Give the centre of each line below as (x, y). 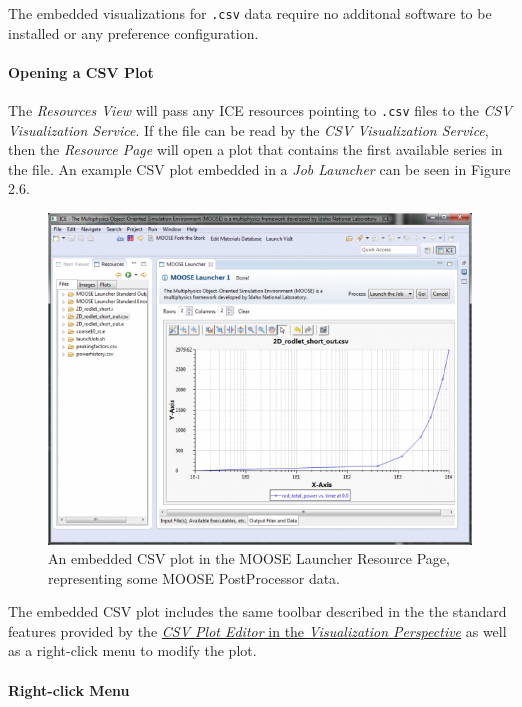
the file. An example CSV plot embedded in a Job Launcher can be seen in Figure (259, 168)
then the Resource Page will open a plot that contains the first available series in (255, 149)
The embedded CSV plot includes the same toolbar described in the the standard (257, 611)
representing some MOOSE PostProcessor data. (194, 577)
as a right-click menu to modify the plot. (132, 650)
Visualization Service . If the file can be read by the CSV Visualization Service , (248, 129)
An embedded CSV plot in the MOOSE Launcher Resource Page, (249, 558)
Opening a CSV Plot (81, 71)
